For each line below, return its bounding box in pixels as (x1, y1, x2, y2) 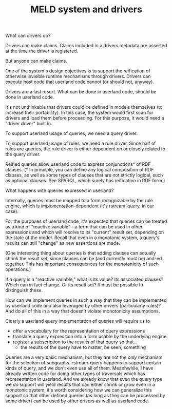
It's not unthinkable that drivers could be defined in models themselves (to (5, 104, 163, 110)
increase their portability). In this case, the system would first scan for (5, 109, 154, 116)
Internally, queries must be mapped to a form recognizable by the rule (5, 198, 153, 204)
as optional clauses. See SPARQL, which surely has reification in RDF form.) (5, 178, 165, 184)
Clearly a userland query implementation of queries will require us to (5, 318, 150, 324)
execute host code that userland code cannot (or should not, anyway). (5, 79, 154, 85)
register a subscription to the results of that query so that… (12, 339, 138, 345)
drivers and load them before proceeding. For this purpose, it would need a (5, 115, 164, 121)
